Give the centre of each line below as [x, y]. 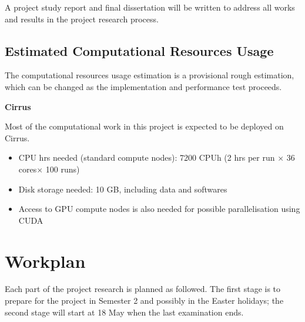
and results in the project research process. [82, 19]
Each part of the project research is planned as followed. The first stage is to [143, 289]
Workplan [45, 260]
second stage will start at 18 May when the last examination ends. [124, 312]
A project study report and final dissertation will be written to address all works [150, 7]
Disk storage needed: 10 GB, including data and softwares [123, 189]
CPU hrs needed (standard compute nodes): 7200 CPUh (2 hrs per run [147, 157]
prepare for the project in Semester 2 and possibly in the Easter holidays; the [144, 301]
